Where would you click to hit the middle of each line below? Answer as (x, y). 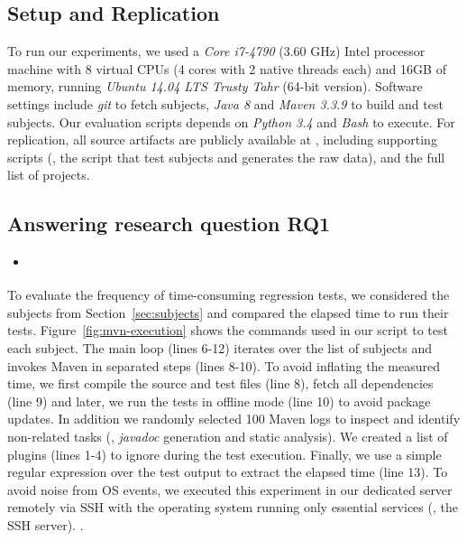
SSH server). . (46, 524)
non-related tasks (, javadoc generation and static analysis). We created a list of (228, 436)
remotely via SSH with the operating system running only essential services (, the (233, 507)
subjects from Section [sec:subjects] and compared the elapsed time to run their (228, 312)
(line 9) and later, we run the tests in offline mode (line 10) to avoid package (219, 401)
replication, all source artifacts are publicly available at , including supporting (222, 140)
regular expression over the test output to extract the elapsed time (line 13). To (228, 472)
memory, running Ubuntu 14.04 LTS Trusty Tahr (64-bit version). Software (215, 86)
